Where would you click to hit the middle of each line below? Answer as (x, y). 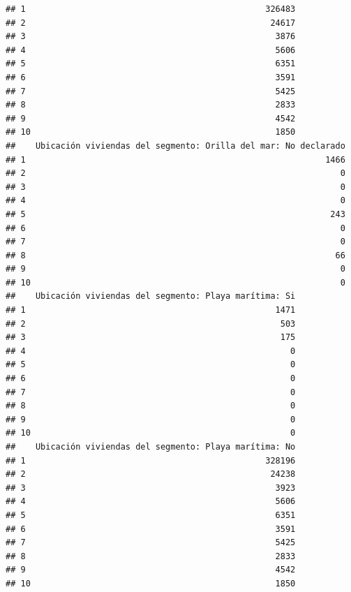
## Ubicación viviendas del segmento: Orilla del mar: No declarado (175, 146)
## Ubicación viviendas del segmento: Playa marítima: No (151, 447)
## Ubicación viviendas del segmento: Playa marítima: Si (151, 296)
